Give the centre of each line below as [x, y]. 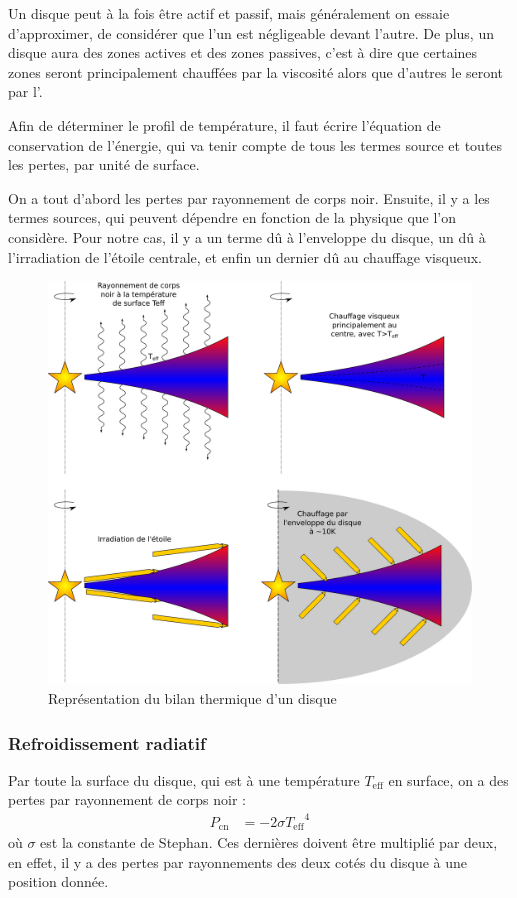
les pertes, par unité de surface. [104, 164]
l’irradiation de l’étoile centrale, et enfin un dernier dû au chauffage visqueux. [245, 256]
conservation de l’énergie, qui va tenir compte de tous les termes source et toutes [255, 144]
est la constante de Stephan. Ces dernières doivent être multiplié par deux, [269, 842]
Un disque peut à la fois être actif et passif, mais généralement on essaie [229, 13]
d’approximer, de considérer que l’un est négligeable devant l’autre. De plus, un [251, 32]
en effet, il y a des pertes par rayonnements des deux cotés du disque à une [238, 861]
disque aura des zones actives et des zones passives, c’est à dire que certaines [243, 52]
